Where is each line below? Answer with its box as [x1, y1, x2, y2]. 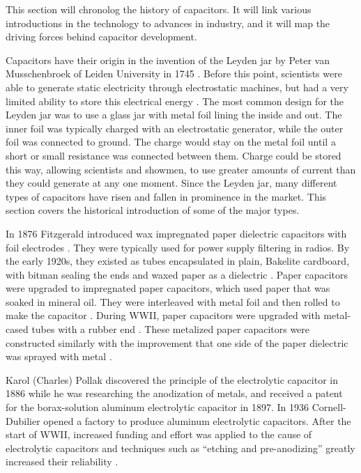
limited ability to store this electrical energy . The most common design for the [6, 93, 344, 108]
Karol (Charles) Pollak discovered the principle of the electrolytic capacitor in [6, 372, 338, 387]
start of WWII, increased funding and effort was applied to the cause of [6, 427, 312, 442]
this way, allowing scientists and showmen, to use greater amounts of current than [6, 162, 356, 176]
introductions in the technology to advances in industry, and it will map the [6, 15, 330, 30]
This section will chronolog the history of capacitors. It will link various [6, 2, 312, 16]
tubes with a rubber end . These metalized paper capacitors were [31, 322, 310, 336]
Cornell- [312, 400, 346, 414]
